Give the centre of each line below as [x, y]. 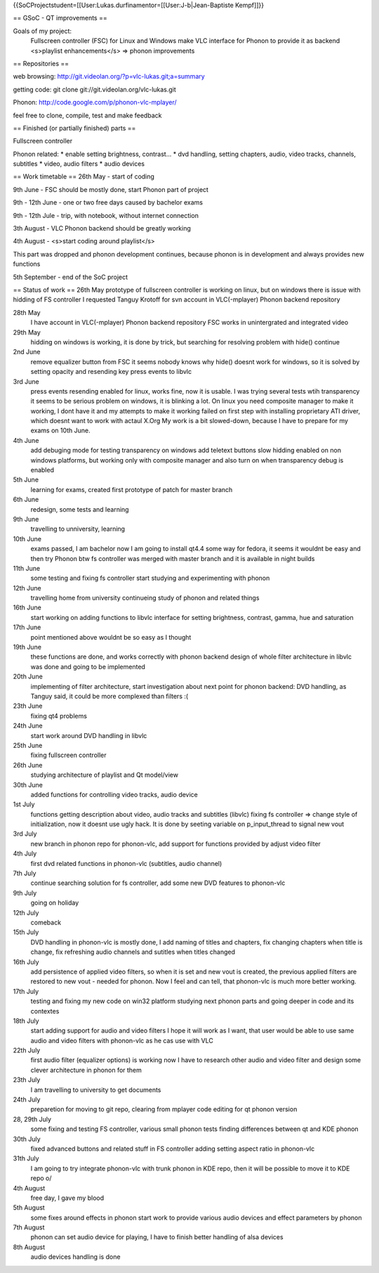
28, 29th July [32, 1119]
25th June [28, 745]
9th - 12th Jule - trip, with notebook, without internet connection [106, 215]
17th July [26, 991]
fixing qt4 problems [59, 716]
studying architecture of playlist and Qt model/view [105, 775]
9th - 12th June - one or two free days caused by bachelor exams [108, 202]
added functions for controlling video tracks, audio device [114, 794]
